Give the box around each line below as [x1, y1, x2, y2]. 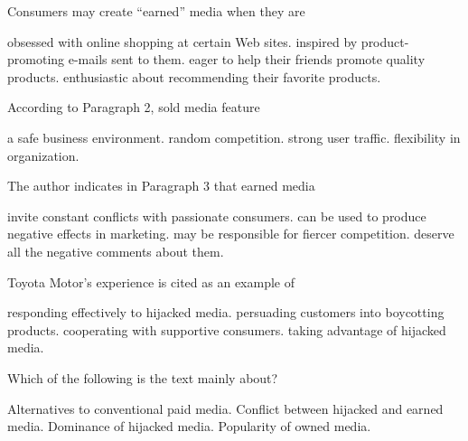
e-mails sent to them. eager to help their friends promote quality [68, 50, 426, 69]
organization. [7, 145, 80, 164]
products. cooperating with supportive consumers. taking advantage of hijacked [7, 320, 446, 339]
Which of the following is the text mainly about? [7, 368, 278, 387]
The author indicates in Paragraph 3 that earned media [7, 176, 315, 195]
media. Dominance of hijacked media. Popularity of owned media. [7, 417, 371, 436]
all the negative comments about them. [7, 241, 224, 260]
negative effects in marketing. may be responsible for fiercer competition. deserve [7, 224, 454, 243]
